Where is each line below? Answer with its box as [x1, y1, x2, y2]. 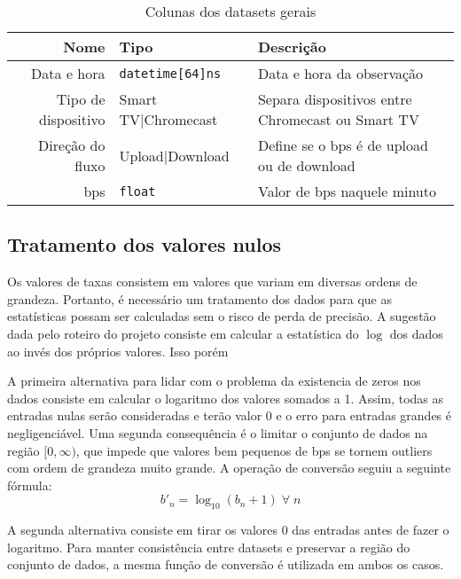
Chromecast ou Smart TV [257, 109, 419, 129]
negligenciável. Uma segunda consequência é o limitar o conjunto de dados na [7, 423, 428, 442]
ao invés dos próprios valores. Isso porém [7, 341, 229, 360]
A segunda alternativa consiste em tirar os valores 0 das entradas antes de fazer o [7, 520, 449, 539]
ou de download [257, 155, 356, 176]
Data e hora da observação [257, 63, 424, 83]
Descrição [257, 36, 326, 57]
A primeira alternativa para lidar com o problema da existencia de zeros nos [7, 372, 421, 390]
